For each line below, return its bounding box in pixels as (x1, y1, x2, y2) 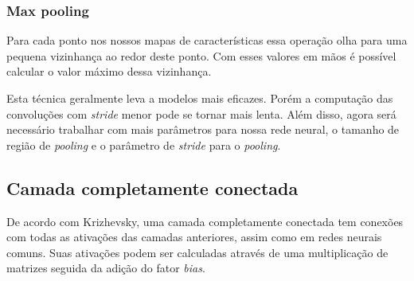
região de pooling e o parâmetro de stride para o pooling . (6, 136, 281, 153)
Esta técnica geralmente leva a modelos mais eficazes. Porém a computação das (6, 90, 393, 106)
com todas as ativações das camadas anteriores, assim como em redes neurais (6, 228, 382, 245)
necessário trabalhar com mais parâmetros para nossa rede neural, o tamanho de (6, 121, 400, 138)
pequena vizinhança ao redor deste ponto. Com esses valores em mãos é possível (6, 47, 396, 64)
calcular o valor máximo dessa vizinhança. (6, 63, 212, 80)
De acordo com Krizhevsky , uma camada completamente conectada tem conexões (6, 213, 404, 229)
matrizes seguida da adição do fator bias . (6, 260, 205, 276)
